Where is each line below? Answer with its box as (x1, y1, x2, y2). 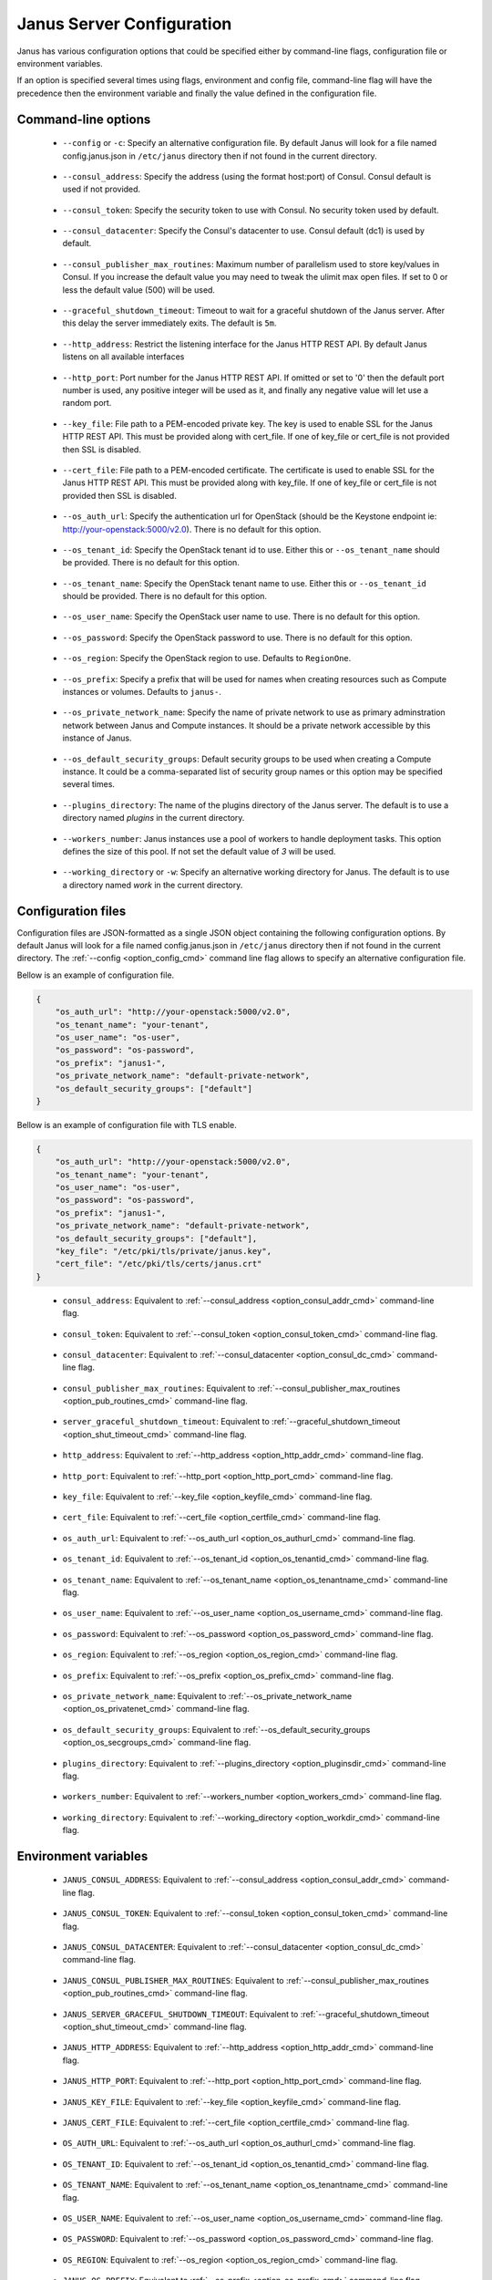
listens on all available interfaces (62, 351, 185, 362)
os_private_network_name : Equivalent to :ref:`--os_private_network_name (62, 1690, 353, 1701)
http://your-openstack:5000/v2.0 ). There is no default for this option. (62, 523, 322, 534)
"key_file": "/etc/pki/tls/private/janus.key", (55, 1246, 272, 1256)
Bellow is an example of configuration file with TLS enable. (16, 1119, 237, 1130)
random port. (62, 398, 112, 409)
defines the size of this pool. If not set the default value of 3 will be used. (62, 845, 336, 856)
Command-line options (16, 111, 151, 127)
